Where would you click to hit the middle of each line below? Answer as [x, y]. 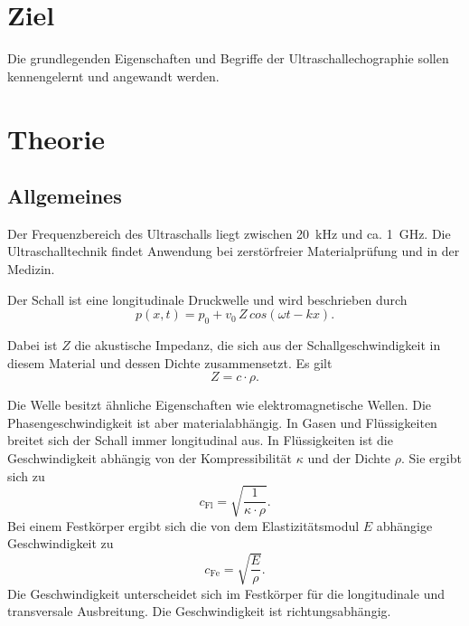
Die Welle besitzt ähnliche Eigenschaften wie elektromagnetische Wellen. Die [220, 405]
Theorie [56, 138]
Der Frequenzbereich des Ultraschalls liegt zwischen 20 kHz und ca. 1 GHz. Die [229, 233]
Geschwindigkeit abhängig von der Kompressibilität [150, 458]
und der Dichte [349, 458]
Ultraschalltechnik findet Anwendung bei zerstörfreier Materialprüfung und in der [234, 251]
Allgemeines [65, 196]
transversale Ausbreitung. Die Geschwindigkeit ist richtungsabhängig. [199, 611]
